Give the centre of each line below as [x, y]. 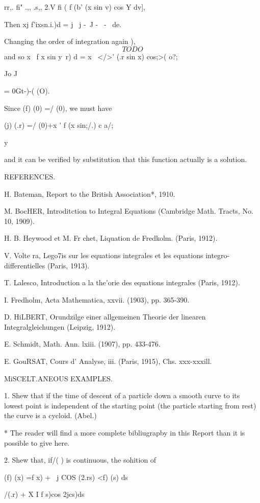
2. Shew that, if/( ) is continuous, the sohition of [80, 460]
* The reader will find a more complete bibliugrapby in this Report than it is [125, 433]
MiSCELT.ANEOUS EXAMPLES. [58, 378]
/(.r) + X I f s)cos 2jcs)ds [44, 494]
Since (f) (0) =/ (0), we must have [58, 108]
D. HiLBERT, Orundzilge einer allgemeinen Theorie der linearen [105, 317]
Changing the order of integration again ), [70, 41]
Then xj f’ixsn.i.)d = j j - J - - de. [63, 24]
